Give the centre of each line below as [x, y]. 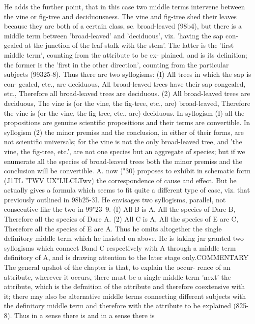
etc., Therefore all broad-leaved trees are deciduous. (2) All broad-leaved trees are [127, 93]
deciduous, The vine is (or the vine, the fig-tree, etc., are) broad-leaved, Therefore [127, 103]
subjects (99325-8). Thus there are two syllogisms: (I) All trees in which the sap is [127, 74]
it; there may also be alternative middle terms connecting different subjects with [125, 296]
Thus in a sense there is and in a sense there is [84, 315]
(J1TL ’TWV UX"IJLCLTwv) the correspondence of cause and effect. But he [120, 180]
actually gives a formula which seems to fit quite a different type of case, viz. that [127, 190]
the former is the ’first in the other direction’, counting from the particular [116, 64]
